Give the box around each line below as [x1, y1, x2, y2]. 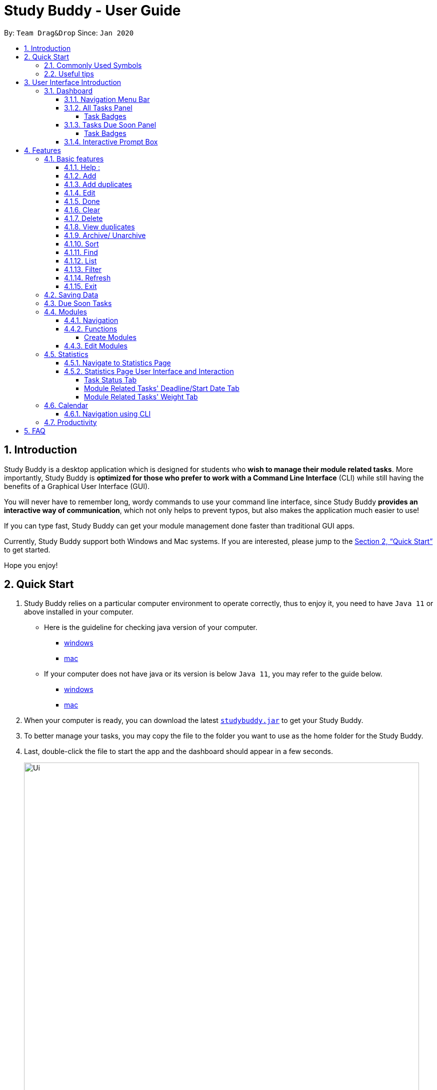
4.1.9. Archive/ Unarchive [64, 230, 146, 239]
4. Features [24, 145, 61, 154]
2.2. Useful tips [44, 69, 94, 78]
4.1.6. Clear [64, 205, 100, 214]
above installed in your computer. [24, 607, 133, 616]
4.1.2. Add [64, 171, 96, 180]
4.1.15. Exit [64, 281, 97, 290]
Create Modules [84, 332, 136, 341]
